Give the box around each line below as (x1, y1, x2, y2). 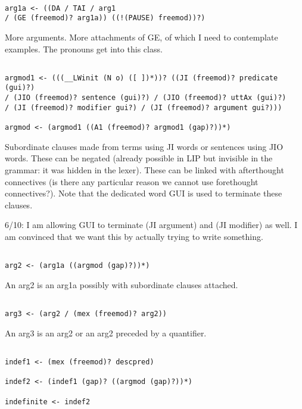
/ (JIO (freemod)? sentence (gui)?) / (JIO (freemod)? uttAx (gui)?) (5, 93, 287, 102)
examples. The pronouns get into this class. (5, 42, 163, 55)
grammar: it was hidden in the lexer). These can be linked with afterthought (5, 163, 284, 176)
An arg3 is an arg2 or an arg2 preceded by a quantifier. (5, 326, 207, 339)
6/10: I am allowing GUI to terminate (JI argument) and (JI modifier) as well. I (5, 218, 298, 231)
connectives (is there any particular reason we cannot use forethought (5, 175, 259, 188)
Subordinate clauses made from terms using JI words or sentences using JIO (5, 140, 284, 152)
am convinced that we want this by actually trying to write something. (5, 230, 263, 242)
